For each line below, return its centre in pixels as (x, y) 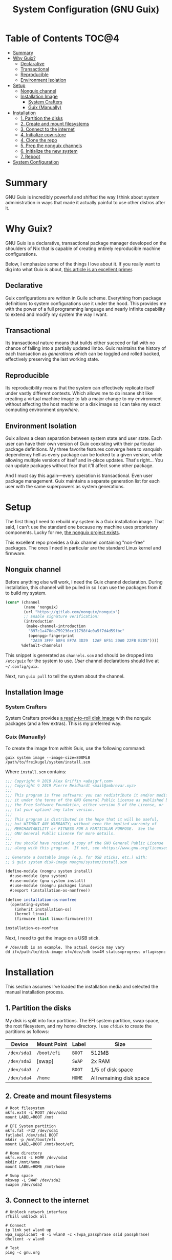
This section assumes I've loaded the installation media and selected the (82, 986)
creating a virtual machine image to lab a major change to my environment (84, 399)
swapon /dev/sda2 (24, 1184)
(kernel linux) (31, 914)
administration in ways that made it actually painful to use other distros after (85, 202)
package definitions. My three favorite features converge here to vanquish (84, 449)
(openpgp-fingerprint (51, 636)
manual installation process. (35, 992)
